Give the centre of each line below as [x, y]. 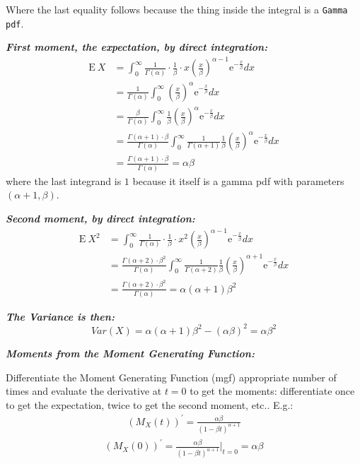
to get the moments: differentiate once [272, 391]
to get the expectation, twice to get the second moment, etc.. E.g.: [150, 404]
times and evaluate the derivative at [84, 391]
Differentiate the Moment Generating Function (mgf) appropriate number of [171, 377]
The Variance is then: [60, 316]
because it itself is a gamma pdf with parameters [238, 180]
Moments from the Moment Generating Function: [130, 353]
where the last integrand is [64, 180]
